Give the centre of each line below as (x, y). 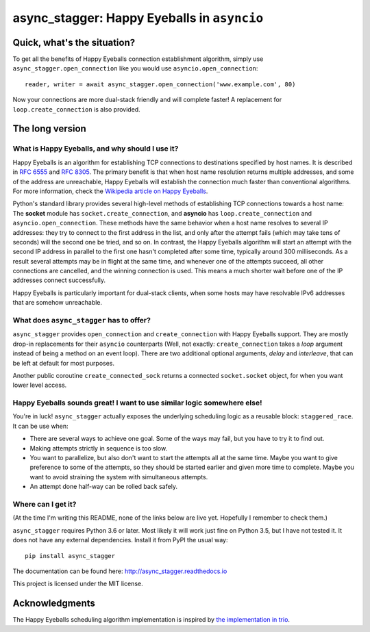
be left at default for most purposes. (63, 363)
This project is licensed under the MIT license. (78, 584)
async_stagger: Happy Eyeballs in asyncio (138, 18)
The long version (50, 129)
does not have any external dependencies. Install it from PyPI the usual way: (120, 540)
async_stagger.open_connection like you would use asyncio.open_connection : (135, 68)
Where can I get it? (45, 504)
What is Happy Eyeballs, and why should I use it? (96, 149)
